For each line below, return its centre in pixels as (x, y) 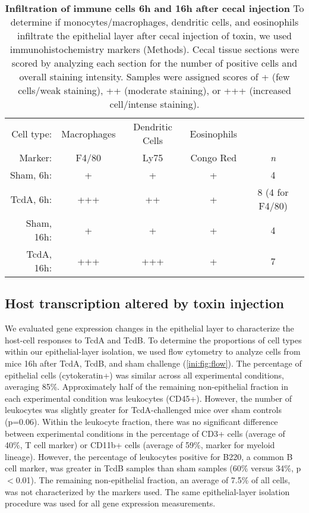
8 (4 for (273, 192)
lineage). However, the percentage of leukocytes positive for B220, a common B (149, 456)
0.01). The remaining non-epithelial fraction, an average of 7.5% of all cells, (153, 479)
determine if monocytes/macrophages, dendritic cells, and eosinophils (154, 22)
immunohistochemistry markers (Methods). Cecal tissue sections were (154, 49)
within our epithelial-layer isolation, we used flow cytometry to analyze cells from (153, 351)
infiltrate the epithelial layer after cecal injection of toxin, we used (154, 35)
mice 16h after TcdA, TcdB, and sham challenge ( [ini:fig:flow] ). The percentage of (153, 363)
